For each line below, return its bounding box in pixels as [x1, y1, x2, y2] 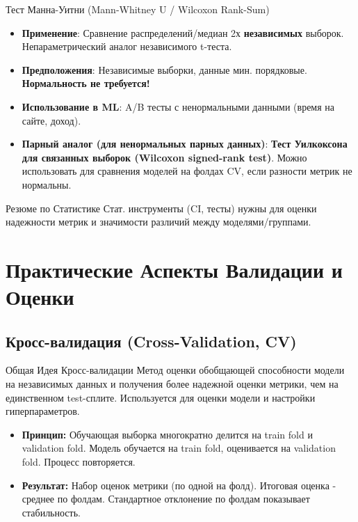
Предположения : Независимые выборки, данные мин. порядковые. [22, 62, 307, 77]
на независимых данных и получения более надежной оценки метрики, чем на [6, 377, 339, 391]
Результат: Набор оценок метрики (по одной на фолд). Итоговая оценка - [22, 477, 336, 492]
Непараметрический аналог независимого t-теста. [22, 39, 232, 54]
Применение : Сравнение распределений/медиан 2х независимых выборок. [22, 25, 344, 40]
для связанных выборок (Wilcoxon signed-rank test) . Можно [22, 150, 307, 164]
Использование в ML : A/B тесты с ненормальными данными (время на [22, 99, 335, 113]
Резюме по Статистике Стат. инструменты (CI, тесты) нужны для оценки [6, 200, 317, 215]
